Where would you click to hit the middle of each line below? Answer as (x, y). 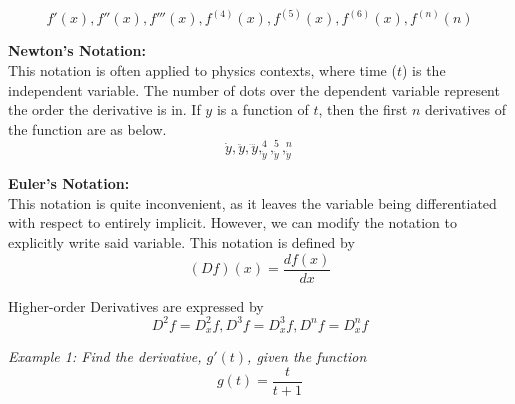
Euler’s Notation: (69, 183)
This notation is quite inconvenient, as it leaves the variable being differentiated (252, 202)
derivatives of (466, 109)
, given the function (307, 356)
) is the (423, 70)
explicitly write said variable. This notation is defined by (181, 242)
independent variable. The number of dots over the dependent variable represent (254, 89)
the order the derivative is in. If (104, 109)
